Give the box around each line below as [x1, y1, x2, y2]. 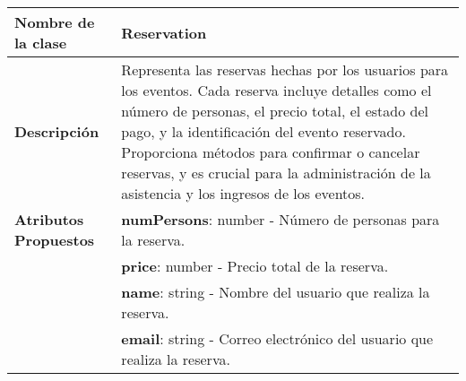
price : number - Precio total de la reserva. [121, 255, 389, 276]
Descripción [14, 121, 99, 142]
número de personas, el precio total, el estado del [121, 100, 428, 121]
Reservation [121, 22, 207, 43]
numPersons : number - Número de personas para [121, 209, 440, 229]
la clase [14, 32, 67, 53]
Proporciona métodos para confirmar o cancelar [121, 142, 420, 162]
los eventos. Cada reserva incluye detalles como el [121, 80, 432, 100]
